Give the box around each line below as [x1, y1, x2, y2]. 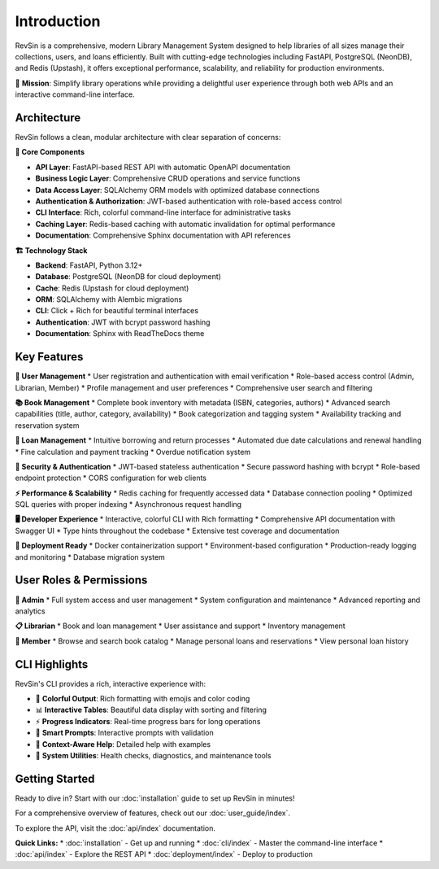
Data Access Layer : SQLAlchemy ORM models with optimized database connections [35, 185, 320, 194]
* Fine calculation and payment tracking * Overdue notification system [15, 447, 251, 456]
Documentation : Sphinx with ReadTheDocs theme [35, 329, 205, 338]
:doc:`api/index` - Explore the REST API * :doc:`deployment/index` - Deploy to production [15, 849, 313, 859]
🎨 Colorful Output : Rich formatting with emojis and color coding [35, 694, 250, 704]
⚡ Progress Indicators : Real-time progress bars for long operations [35, 716, 261, 726]
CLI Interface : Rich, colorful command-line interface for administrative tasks [35, 207, 292, 217]
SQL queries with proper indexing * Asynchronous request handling [15, 500, 242, 509]
